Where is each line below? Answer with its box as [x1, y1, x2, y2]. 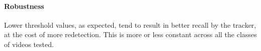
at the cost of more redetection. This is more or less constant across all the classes [4, 29, 257, 40]
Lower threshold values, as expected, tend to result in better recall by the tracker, [4, 19, 256, 30]
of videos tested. [4, 39, 54, 49]
